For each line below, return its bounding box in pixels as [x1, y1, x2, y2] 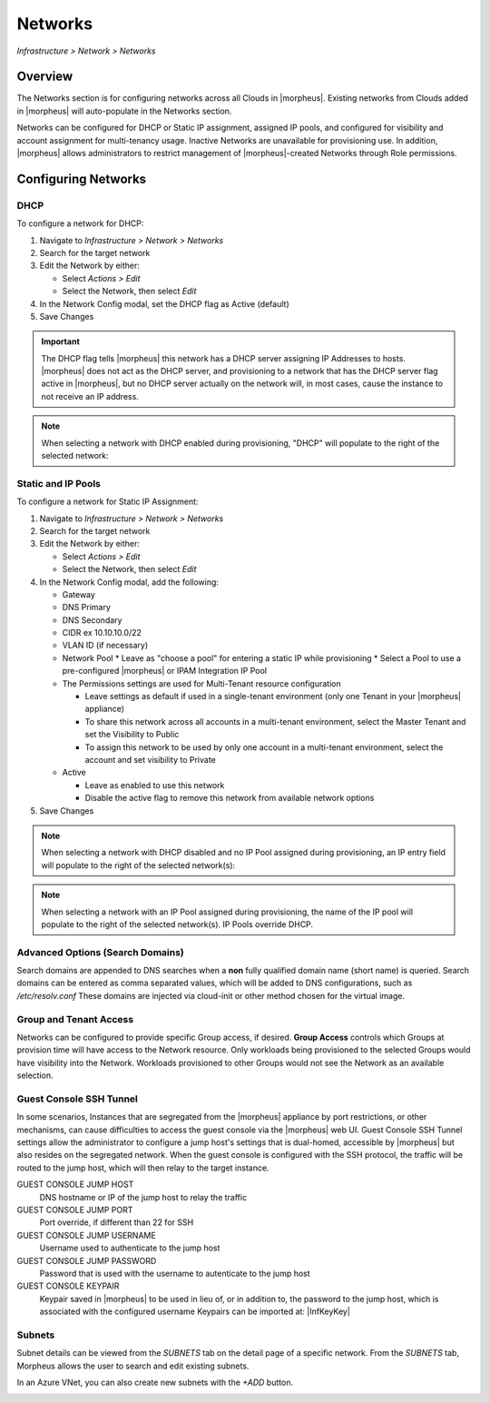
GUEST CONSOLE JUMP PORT [16, 1204, 133, 1215]
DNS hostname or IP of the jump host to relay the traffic [39, 1191, 248, 1202]
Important [41, 336, 81, 347]
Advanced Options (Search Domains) [16, 945, 185, 958]
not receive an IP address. [41, 390, 140, 401]
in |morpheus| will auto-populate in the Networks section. [16, 105, 232, 116]
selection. [16, 1070, 54, 1081]
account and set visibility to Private [84, 754, 217, 765]
